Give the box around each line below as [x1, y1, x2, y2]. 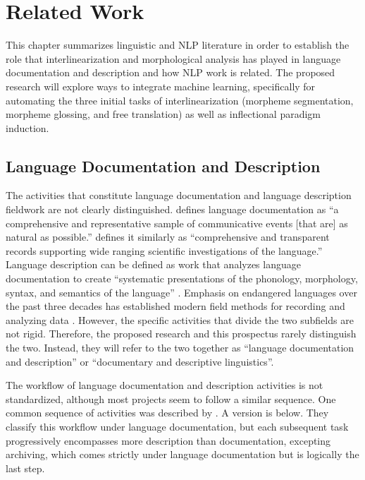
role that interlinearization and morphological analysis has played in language [6, 51, 341, 66]
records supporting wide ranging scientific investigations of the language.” [6, 243, 323, 258]
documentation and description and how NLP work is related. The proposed [6, 65, 335, 80]
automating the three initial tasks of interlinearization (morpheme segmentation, [6, 92, 354, 107]
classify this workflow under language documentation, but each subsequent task [6, 419, 349, 433]
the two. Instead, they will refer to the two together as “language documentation [6, 340, 354, 355]
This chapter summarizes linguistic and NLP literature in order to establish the [6, 37, 349, 52]
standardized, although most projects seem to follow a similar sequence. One [6, 391, 336, 406]
